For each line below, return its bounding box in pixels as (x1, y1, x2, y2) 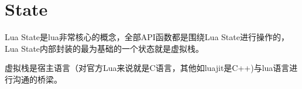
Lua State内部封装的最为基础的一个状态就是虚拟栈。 (5, 42, 204, 54)
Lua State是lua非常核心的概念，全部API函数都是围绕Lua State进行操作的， (5, 31, 289, 43)
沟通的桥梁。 (12, 73, 62, 85)
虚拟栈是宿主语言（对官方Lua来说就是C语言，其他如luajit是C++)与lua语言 (5, 62, 290, 74)
